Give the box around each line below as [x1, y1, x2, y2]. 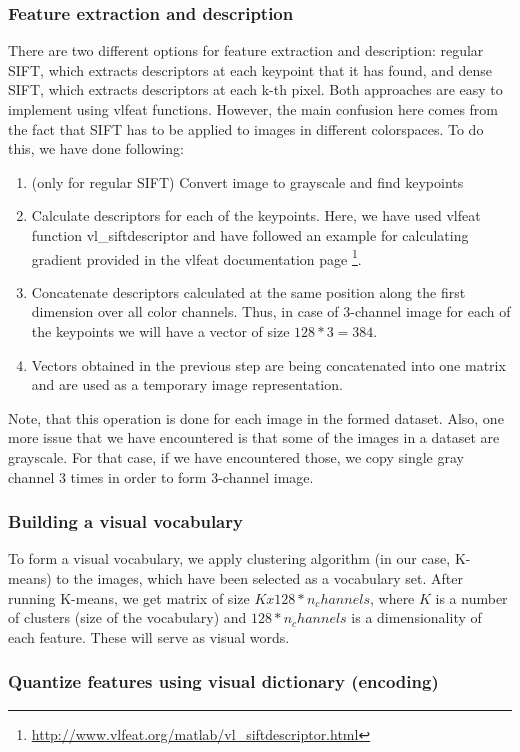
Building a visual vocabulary [8, 509, 243, 534]
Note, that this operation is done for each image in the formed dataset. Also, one [8, 407, 504, 428]
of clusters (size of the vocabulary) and [8, 607, 247, 628]
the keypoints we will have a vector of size [31, 321, 290, 341]
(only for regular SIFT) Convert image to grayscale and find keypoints [31, 171, 464, 192]
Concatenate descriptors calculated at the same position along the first [31, 281, 466, 302]
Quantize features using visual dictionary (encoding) [8, 669, 439, 694]
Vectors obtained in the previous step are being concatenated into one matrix [31, 354, 506, 375]
